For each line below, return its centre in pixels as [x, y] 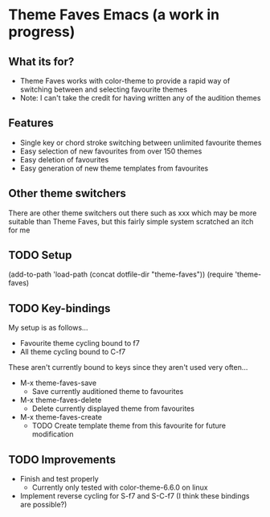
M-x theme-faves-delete [61, 400]
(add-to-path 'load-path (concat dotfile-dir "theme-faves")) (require [121, 274]
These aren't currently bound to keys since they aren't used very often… [128, 367]
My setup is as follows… [48, 328]
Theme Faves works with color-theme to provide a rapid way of [125, 81]
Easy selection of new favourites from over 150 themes [111, 151]
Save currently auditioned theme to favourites [108, 392]
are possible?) [43, 505]
